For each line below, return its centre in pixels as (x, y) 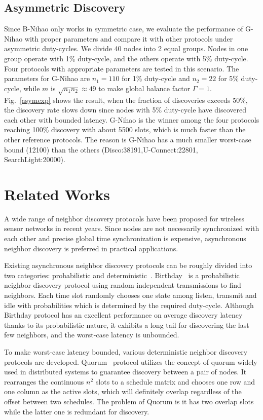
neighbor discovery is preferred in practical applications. (91, 248)
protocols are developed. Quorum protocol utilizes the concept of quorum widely (131, 361)
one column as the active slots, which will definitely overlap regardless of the (123, 391)
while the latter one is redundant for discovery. (77, 411)
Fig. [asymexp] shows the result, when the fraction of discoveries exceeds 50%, (126, 100)
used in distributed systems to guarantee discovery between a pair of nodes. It (125, 372)
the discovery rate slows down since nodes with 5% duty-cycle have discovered (125, 110)
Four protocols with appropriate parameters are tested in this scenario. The (122, 68)
